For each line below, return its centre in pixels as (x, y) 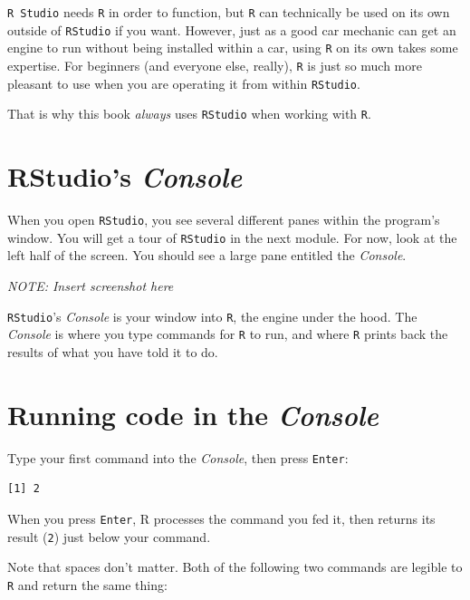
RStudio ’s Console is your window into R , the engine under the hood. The (212, 316)
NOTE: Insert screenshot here (91, 285)
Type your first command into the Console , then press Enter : (178, 457)
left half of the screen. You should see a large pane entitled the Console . (207, 255)
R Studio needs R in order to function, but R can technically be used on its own (229, 12)
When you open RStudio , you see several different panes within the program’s (224, 220)
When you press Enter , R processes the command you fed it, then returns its (221, 518)
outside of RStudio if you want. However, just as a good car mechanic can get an (232, 29)
